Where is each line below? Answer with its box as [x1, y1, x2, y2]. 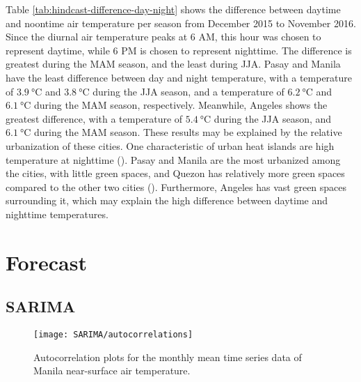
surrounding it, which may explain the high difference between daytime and [6, 193, 328, 208]
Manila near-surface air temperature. [33, 363, 191, 378]
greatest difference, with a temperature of [6, 111, 183, 125]
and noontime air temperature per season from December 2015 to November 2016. [6, 15, 356, 30]
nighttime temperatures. [6, 206, 109, 221]
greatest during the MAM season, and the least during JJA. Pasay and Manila [6, 56, 341, 71]
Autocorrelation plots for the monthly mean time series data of [33, 349, 302, 364]
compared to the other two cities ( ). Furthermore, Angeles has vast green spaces [6, 179, 347, 194]
